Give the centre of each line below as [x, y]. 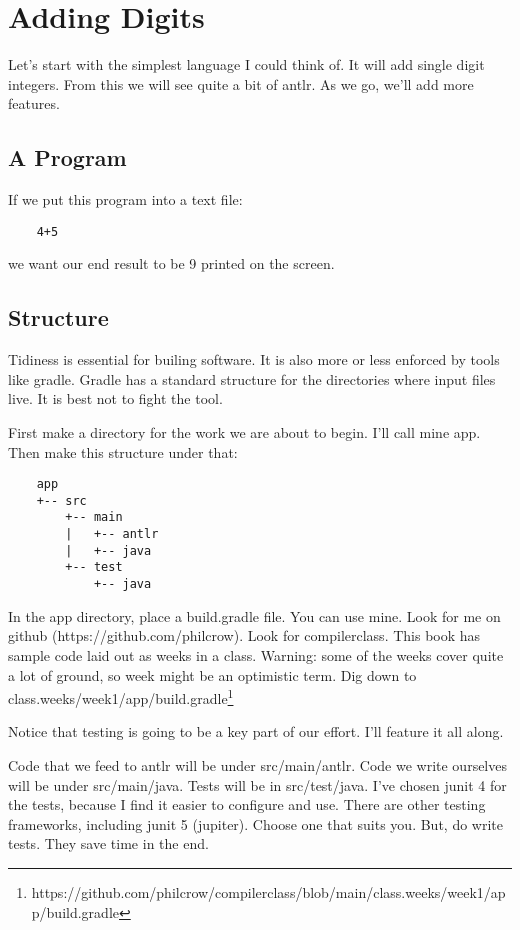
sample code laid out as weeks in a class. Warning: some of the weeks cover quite [256, 654]
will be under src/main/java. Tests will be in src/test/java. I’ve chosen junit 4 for [257, 784]
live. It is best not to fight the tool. [115, 398]
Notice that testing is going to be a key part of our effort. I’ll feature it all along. [256, 731]
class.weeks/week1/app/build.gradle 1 [121, 696]
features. [34, 103]
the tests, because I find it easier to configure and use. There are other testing [247, 804]
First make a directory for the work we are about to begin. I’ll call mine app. [244, 431]
